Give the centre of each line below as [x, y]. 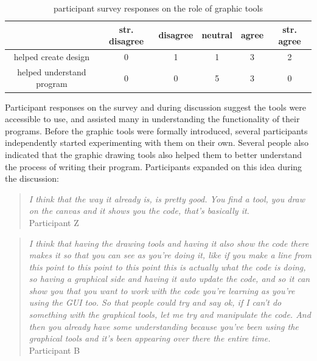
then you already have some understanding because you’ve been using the [164, 326]
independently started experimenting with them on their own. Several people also [157, 143]
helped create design [51, 57]
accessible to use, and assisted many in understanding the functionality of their [152, 119]
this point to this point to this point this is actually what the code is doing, [167, 266]
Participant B [54, 350]
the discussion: [32, 178]
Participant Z [54, 222]
